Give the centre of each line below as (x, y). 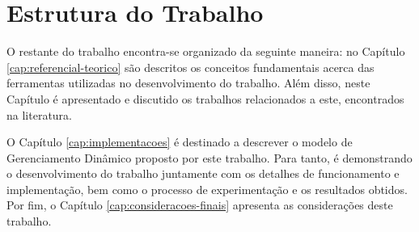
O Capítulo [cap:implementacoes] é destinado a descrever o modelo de (180, 142)
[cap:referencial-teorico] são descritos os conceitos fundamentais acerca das (190, 67)
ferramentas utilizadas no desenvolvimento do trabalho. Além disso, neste (188, 83)
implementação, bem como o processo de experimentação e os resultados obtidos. (207, 189)
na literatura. (39, 114)
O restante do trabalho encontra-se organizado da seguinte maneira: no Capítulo (206, 51)
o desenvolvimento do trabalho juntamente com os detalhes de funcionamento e (203, 173)
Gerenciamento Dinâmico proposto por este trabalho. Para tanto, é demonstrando (209, 157)
